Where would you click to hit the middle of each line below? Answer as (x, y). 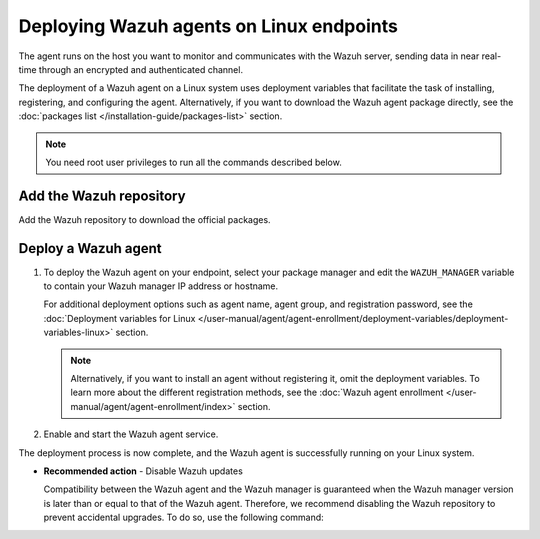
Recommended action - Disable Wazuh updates (143, 471)
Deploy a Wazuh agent (90, 248)
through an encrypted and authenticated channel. (141, 69)
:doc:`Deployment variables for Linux (119, 318)
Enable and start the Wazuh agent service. (131, 434)
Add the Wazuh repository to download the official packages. (144, 219)
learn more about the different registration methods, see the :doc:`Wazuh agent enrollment (257, 392)
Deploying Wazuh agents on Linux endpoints (208, 26)
